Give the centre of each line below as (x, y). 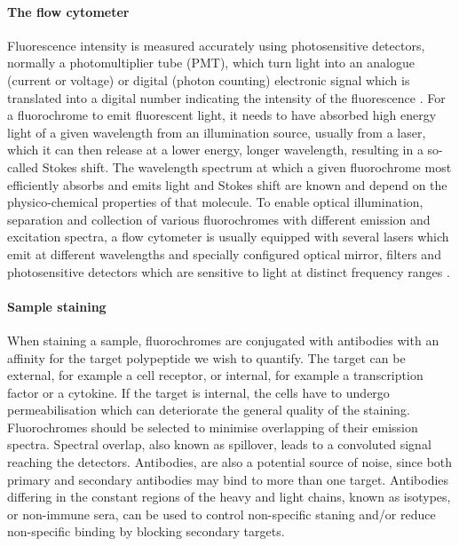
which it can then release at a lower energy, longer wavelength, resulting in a (215, 150)
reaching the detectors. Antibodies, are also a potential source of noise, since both (230, 462)
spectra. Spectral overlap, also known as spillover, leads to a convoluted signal (219, 444)
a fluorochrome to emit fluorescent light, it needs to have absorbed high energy (222, 115)
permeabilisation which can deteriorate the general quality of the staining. (209, 410)
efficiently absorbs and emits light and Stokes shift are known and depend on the (227, 184)
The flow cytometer (68, 11)
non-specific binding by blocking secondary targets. (146, 531)
